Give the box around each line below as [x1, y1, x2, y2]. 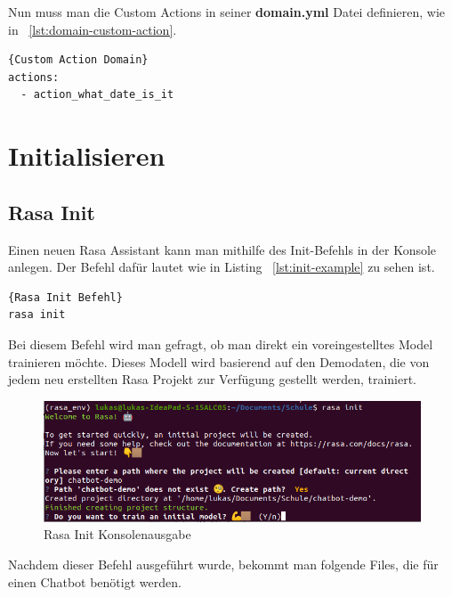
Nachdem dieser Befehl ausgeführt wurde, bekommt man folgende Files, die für [8, 554, 439, 573]
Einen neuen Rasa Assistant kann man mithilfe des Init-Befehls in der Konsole [8, 240, 437, 258]
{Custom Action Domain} [8, 53, 149, 67]
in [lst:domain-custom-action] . [8, 20, 177, 38]
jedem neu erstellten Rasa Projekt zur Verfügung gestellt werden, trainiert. [8, 370, 417, 388]
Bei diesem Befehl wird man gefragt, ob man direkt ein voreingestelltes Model [8, 334, 433, 353]
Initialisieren [8, 137, 165, 174]
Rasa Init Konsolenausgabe [44, 525, 191, 544]
